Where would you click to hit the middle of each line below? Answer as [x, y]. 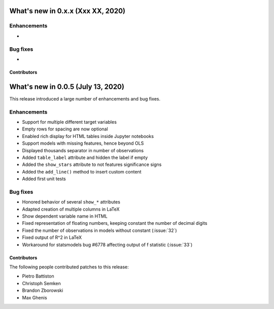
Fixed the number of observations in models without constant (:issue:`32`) [99, 230]
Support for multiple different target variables [69, 122]
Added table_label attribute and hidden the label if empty [85, 157]
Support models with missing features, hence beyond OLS [83, 143]
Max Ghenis [35, 297]
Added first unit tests [44, 179]
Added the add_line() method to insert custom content [82, 171]
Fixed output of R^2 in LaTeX [52, 237]
